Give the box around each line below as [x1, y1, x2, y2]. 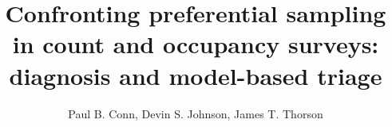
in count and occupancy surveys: [12, 28, 379, 60]
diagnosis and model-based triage [9, 59, 382, 91]
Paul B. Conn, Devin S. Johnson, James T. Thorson [68, 105, 323, 121]
